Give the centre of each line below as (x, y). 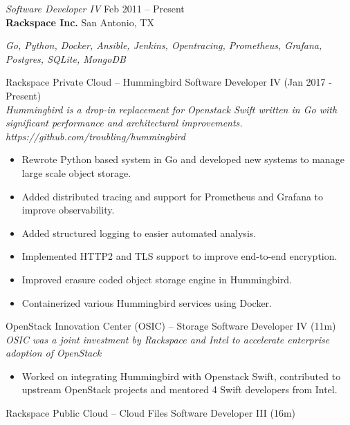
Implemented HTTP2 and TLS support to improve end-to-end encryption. (179, 256)
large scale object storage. (76, 172)
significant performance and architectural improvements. (124, 123)
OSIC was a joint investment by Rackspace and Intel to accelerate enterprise (168, 339)
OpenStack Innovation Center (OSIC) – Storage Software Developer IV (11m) (171, 326)
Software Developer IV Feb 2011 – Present (95, 8)
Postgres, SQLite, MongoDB (66, 58)
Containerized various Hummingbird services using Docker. (147, 302)
